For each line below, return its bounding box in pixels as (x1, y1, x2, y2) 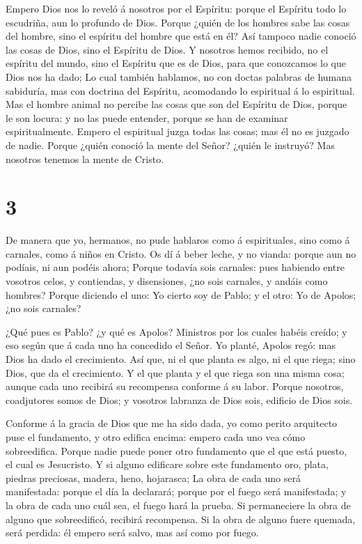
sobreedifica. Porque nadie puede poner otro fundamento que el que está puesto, (6, 443, 347, 458)
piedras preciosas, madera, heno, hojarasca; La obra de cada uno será (6, 470, 301, 485)
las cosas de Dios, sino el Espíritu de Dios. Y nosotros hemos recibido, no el (6, 42, 329, 56)
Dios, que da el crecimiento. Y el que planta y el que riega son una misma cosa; (6, 365, 345, 380)
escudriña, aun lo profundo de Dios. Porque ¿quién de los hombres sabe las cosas (6, 15, 350, 29)
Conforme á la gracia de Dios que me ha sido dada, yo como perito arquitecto (6, 416, 338, 430)
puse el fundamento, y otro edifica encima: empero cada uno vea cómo (6, 429, 306, 444)
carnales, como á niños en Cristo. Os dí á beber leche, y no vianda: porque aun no (6, 246, 356, 261)
